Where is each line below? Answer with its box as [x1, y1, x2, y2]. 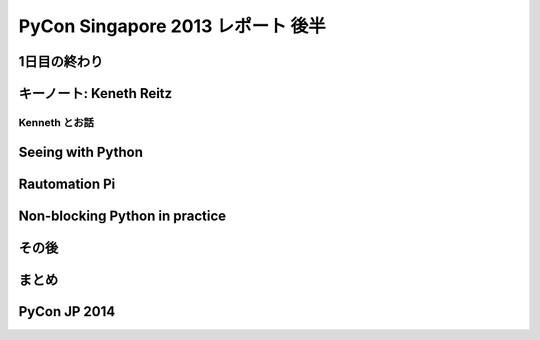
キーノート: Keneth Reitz [18, 85, 173, 102]
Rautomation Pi [18, 175, 116, 192]
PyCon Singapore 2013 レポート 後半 [18, 15, 327, 37]
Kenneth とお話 [18, 115, 95, 129]
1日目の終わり [18, 53, 104, 70]
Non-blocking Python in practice [18, 207, 227, 224]
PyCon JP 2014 [18, 303, 116, 320]
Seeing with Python [18, 143, 144, 160]
